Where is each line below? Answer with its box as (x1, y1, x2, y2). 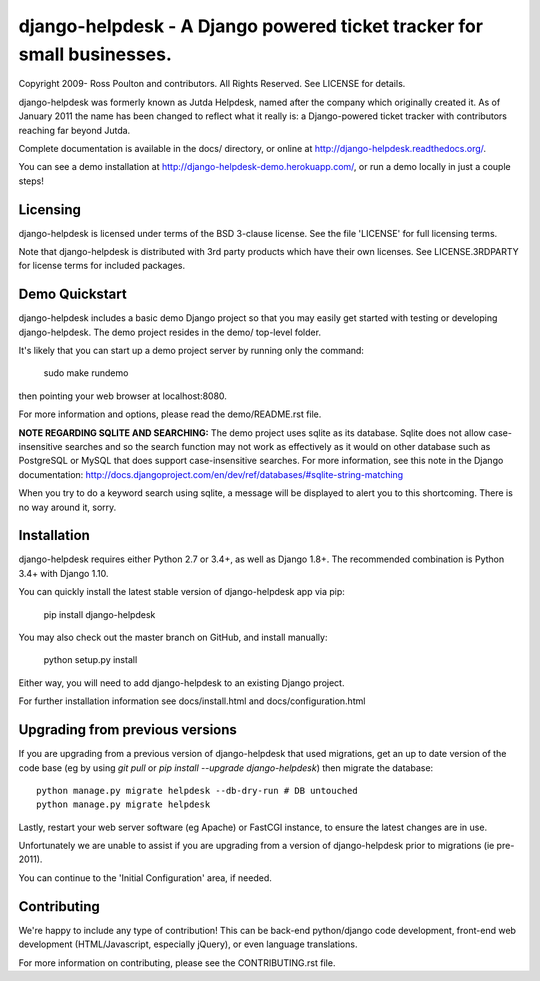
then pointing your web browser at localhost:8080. (18, 390, 227, 402)
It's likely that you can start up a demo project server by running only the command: (18, 345, 365, 357)
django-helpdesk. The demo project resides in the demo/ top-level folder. (18, 326, 322, 338)
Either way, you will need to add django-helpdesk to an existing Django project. (18, 676, 345, 689)
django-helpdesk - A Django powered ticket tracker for (18, 15, 484, 37)
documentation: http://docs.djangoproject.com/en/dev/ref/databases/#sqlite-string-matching (18, 468, 404, 480)
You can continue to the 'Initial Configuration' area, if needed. (18, 871, 272, 884)
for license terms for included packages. (18, 260, 185, 272)
